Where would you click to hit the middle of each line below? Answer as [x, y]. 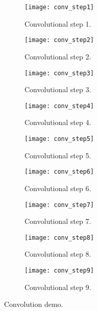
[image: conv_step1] [59, 7]
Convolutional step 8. [58, 254]
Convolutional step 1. [58, 23]
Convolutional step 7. [58, 221]
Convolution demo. [34, 304]
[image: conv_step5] [59, 139]
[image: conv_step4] [59, 106]
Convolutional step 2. [58, 56]
